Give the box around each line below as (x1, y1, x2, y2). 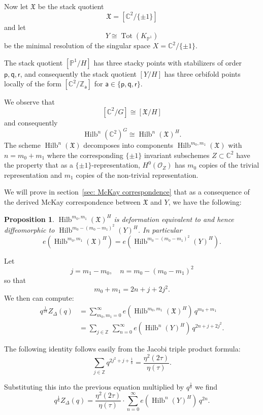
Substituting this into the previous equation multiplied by (4, 381, 184, 392)
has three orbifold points (164, 68, 241, 79)
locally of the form (4, 78, 61, 89)
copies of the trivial (199, 159, 259, 170)
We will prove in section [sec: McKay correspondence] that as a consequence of (4, 186, 250, 197)
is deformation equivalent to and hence (114, 213, 234, 224)
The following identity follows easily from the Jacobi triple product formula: (4, 343, 241, 354)
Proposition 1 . (4, 213, 54, 224)
